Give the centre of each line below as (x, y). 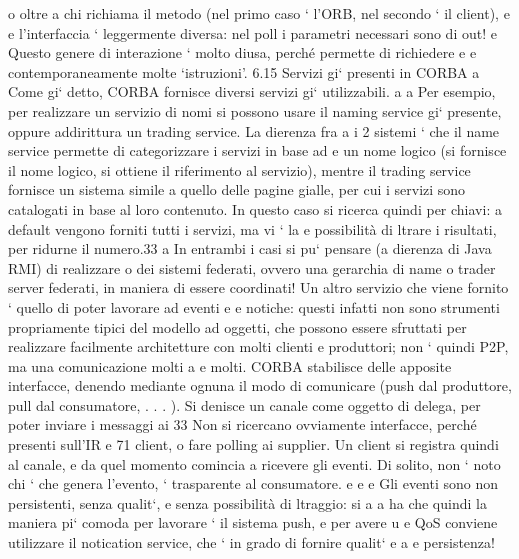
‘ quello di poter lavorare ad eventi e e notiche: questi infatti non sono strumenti (254, 306)
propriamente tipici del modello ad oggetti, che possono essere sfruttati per (237, 326)
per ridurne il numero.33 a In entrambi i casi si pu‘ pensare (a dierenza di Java (250, 248)
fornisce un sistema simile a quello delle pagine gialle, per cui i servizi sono (237, 189)
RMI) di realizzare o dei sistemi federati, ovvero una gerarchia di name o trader (252, 267)
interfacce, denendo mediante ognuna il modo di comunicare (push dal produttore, (260, 385)
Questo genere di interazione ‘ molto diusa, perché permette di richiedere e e (242, 52)
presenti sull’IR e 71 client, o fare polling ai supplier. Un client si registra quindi (253, 444)
